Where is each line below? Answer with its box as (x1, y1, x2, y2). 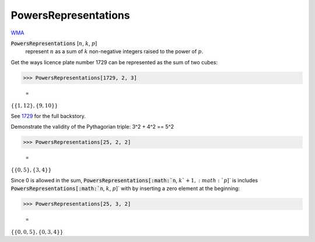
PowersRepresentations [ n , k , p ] (10, 40, 97, 47)
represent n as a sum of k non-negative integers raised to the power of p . (25, 48, 204, 55)
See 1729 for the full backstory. (10, 112, 86, 119)
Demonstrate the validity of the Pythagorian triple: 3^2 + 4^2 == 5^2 (10, 123, 174, 130)
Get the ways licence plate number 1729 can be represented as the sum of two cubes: (10, 58, 218, 65)
